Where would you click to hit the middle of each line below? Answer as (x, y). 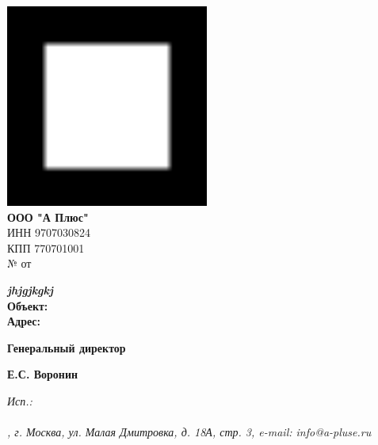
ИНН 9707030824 (49, 232)
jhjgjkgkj (31, 289)
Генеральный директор (67, 347)
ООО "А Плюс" (48, 217)
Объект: (28, 305)
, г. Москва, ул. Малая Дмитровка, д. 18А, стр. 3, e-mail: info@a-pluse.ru (189, 432)
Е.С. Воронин (43, 374)
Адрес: (24, 321)
